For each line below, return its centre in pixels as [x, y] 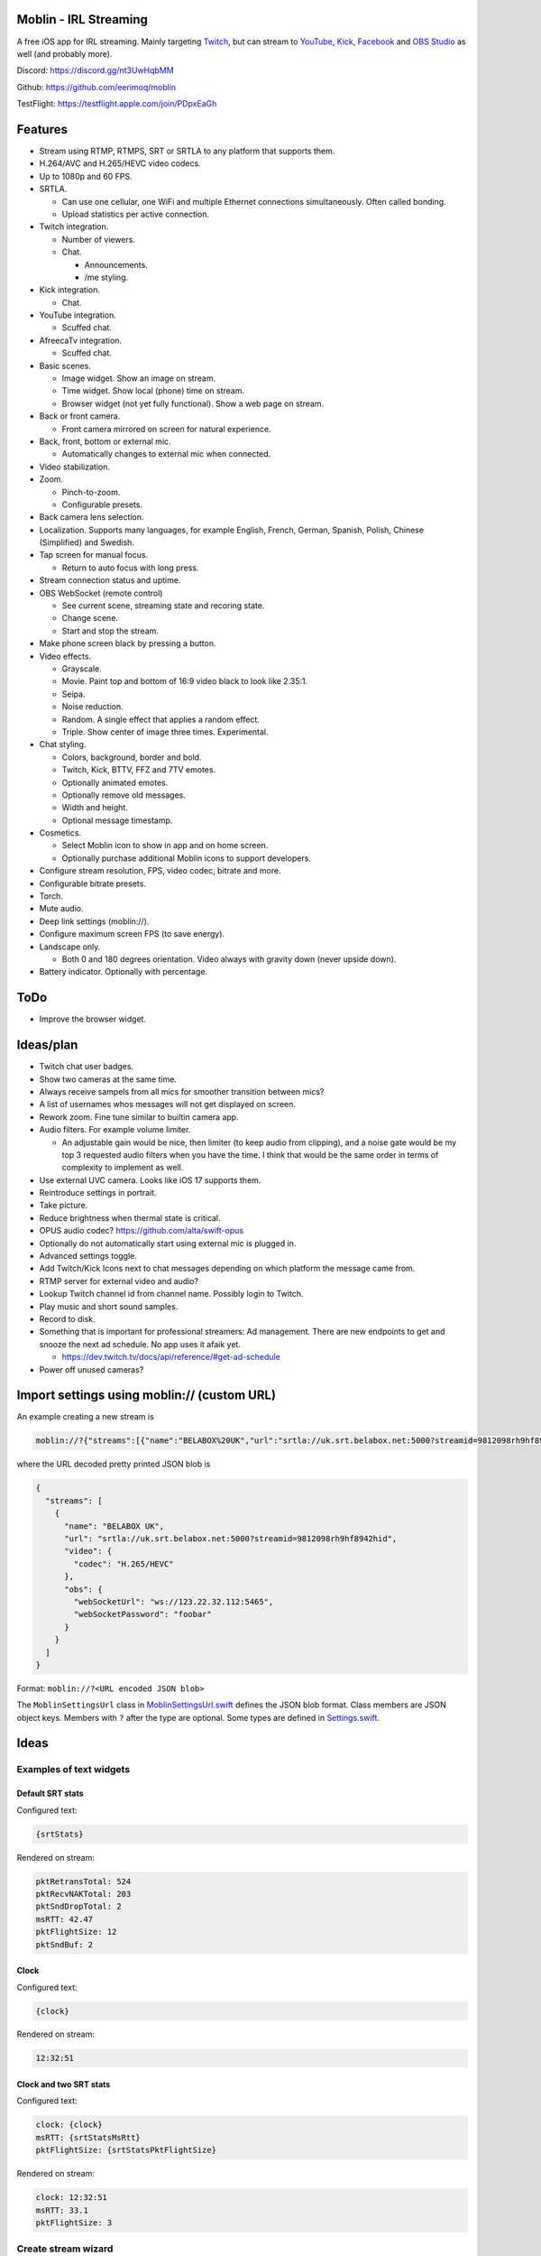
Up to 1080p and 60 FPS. [86, 176]
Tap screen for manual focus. [94, 555]
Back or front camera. [80, 416]
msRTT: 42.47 [64, 1919]
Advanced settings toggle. [88, 1256]
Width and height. [95, 808]
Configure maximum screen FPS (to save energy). [132, 934]
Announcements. [116, 264]
